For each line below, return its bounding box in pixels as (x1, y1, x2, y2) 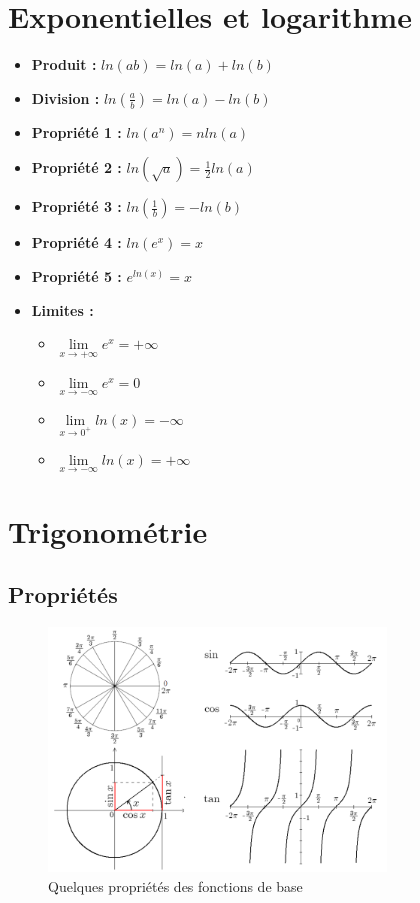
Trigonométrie (8, 510, 208, 551)
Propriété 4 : (31, 232, 122, 253)
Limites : (31, 299, 94, 320)
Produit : (31, 54, 97, 75)
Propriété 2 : (31, 157, 122, 178)
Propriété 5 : (31, 265, 122, 286)
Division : (31, 87, 100, 108)
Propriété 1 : (31, 121, 122, 142)
